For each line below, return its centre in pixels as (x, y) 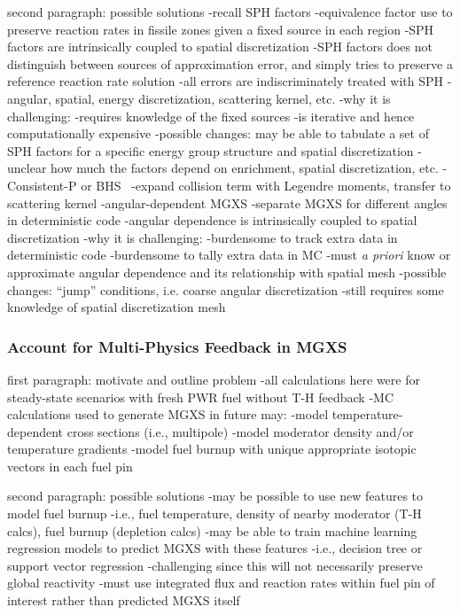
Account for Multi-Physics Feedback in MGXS (177, 346)
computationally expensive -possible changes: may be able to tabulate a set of (218, 133)
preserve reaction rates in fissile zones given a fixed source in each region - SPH (221, 29)
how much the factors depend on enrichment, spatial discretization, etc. (245, 168)
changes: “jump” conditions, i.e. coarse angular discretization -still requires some (226, 289)
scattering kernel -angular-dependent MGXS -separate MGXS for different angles (227, 202)
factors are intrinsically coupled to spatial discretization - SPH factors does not (220, 47)
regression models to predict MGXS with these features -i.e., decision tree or (215, 548)
